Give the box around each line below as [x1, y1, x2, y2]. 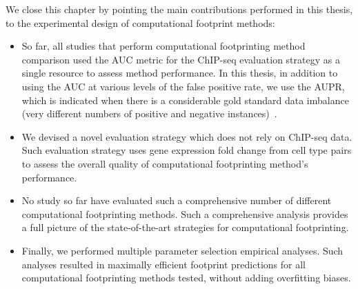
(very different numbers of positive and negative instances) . [21, 106, 277, 121]
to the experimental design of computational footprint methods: [6, 15, 275, 30]
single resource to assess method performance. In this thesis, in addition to [21, 66, 338, 80]
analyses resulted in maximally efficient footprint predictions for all [21, 257, 306, 271]
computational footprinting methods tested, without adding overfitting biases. [21, 270, 351, 285]
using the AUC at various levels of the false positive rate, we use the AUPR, [21, 79, 345, 93]
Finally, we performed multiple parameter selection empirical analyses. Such [21, 243, 344, 257]
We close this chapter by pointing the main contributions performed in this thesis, [6, 2, 353, 16]
